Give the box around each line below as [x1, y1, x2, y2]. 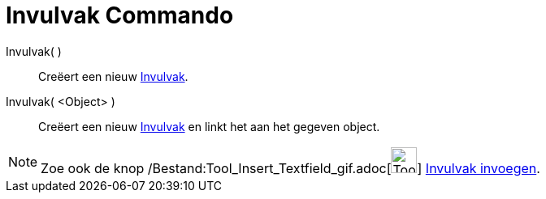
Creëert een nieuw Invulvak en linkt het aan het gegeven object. [38, 119, 380, 133]
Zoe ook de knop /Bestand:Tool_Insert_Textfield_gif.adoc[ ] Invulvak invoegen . [41, 159, 540, 176]
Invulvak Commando [6, 2, 234, 29]
